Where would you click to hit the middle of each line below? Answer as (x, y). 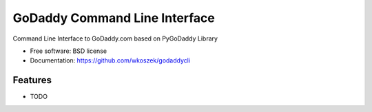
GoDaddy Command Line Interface (114, 18)
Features (32, 80)
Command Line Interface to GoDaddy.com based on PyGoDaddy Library (115, 38)
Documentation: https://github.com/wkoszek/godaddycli (110, 60)
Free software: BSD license (68, 51)
